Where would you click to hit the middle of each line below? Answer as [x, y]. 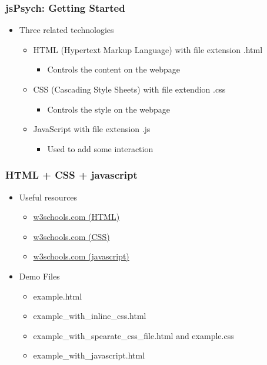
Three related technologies [66, 30]
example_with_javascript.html [89, 355]
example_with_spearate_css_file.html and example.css [133, 335]
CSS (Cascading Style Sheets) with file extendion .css [129, 89]
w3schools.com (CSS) [71, 236]
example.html [58, 296]
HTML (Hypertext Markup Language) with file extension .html [148, 49]
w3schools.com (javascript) [81, 256]
